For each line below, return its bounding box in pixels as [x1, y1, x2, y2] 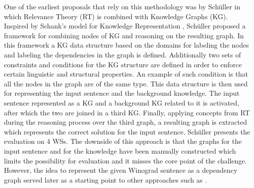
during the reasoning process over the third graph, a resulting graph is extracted [4, 117, 247, 127]
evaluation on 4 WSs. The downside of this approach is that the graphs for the [4, 136, 242, 146]
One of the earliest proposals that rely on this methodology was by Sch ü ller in [4, 1, 240, 11]
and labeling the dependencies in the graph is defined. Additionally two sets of [4, 49, 241, 59]
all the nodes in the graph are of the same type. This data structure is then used [4, 78, 248, 88]
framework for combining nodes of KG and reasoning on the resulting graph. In [4, 30, 244, 40]
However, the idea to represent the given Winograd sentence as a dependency [4, 165, 238, 175]
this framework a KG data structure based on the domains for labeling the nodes [4, 40, 249, 50]
